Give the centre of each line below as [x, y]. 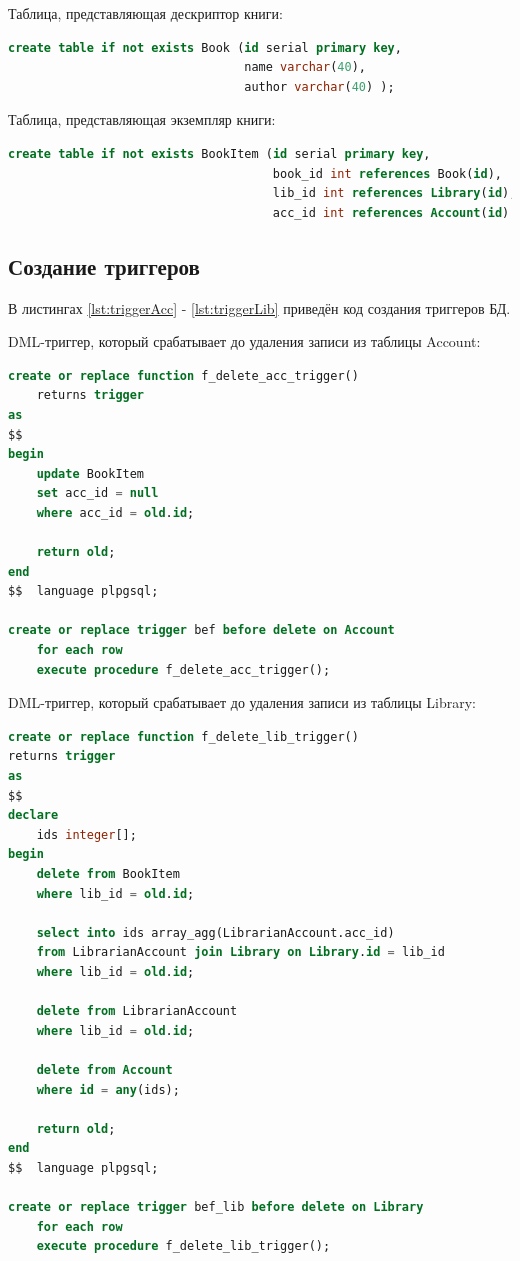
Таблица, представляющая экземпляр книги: [142, 119]
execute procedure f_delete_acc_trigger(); [183, 669]
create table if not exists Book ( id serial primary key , [205, 47]
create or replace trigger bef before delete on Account [201, 630]
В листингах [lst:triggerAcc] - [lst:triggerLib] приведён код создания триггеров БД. [259, 307]
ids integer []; [86, 834]
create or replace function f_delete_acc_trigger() [183, 375]
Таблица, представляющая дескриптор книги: [145, 13]
